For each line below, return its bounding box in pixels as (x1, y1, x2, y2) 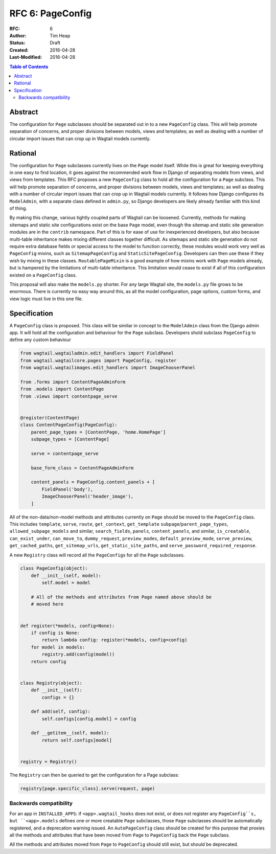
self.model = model (41, 580, 90, 586)
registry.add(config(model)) (41, 651, 115, 657)
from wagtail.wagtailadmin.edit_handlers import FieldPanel (20, 350, 174, 356)
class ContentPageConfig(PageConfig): (20, 422, 118, 428)
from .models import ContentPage (20, 386, 104, 392)
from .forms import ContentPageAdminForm (20, 379, 126, 385)
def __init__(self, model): (31, 573, 102, 578)
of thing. (9, 205, 28, 211)
